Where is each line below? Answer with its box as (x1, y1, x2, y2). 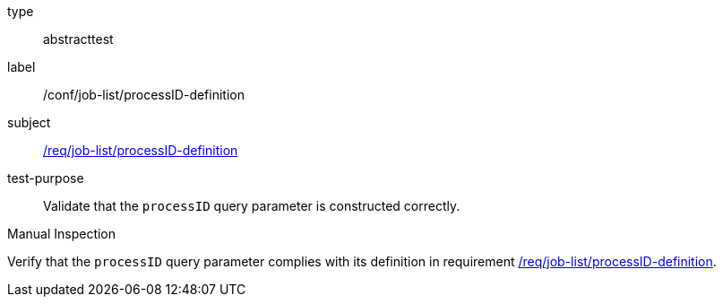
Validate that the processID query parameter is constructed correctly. (43, 198, 460, 213)
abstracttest (43, 31, 114, 47)
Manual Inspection (7, 226, 116, 241)
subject (7, 115, 51, 130)
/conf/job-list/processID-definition (43, 87, 245, 102)
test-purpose (7, 170, 84, 186)
